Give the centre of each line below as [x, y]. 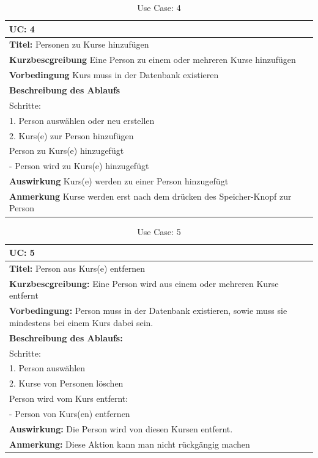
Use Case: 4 [159, 7]
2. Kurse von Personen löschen [66, 383]
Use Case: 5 [159, 231]
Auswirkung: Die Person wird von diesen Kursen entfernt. [121, 428]
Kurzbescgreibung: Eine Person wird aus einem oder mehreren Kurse [144, 283]
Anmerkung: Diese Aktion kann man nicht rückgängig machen [130, 444]
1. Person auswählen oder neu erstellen [82, 120]
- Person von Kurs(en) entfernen [70, 413]
